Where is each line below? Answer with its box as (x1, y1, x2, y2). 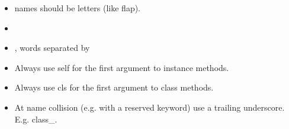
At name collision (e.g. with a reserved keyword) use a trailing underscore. (14, 101, 285, 113)
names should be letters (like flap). (14, 2, 141, 14)
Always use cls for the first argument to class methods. (14, 81, 214, 93)
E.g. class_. (14, 112, 57, 125)
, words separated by (14, 41, 90, 54)
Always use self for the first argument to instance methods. (14, 61, 229, 73)
